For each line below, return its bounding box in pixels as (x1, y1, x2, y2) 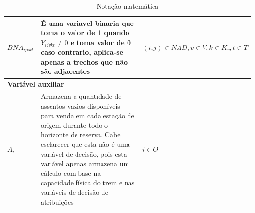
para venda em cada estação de (41, 110, 134, 120)
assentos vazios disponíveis (41, 100, 120, 111)
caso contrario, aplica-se (41, 47, 123, 57)
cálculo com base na (41, 167, 101, 178)
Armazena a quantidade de (41, 91, 122, 101)
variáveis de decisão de (41, 187, 108, 197)
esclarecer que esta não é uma (41, 139, 130, 149)
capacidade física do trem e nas (41, 177, 135, 188)
